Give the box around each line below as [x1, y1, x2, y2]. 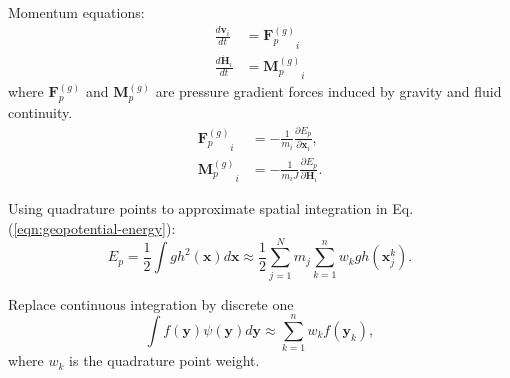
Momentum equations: [8, 2, 145, 22]
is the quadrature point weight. [69, 350, 260, 371]
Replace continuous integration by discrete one [8, 293, 294, 314]
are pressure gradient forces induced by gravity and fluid [155, 81, 502, 102]
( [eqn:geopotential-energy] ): [8, 217, 176, 238]
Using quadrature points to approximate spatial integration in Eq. [8, 198, 414, 219]
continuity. [8, 102, 73, 123]
